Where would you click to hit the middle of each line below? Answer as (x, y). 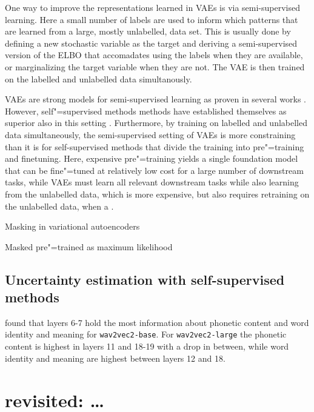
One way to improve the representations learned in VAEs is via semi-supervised (153, 7)
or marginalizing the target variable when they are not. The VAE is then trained (155, 66)
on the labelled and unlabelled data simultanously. (99, 78)
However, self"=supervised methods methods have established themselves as (146, 111)
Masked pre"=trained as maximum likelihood (89, 246)
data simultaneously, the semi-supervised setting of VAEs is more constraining (150, 134)
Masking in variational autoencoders (72, 226)
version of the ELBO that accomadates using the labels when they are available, (154, 55)
